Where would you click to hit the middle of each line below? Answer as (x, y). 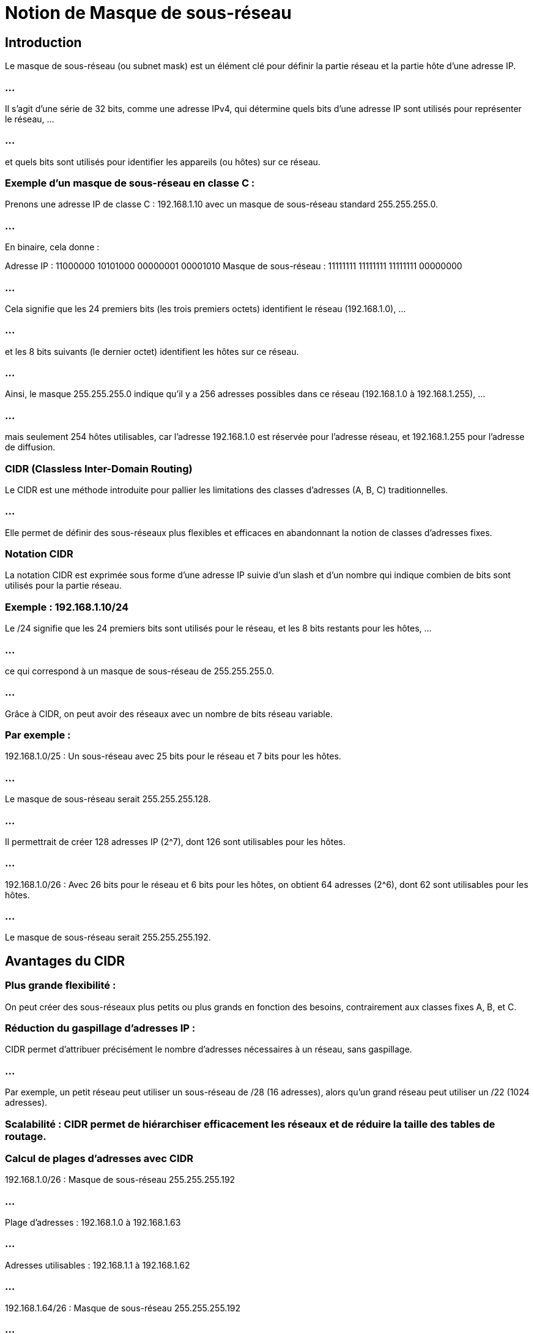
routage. (26, 1136)
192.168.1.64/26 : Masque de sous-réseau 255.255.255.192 (123, 1308)
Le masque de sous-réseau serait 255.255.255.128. (108, 799)
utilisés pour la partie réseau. (63, 586)
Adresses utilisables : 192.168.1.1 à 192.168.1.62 (98, 1265)
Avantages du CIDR (65, 961)
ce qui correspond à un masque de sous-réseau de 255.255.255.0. (140, 671)
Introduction (43, 42)
